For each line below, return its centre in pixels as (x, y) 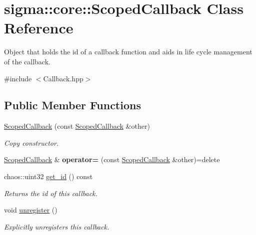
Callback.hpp (63, 78)
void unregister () (31, 210)
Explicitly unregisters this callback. (57, 226)
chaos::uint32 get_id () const (48, 176)
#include (18, 78)
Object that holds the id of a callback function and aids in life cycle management (128, 52)
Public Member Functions (72, 105)
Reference (39, 28)
